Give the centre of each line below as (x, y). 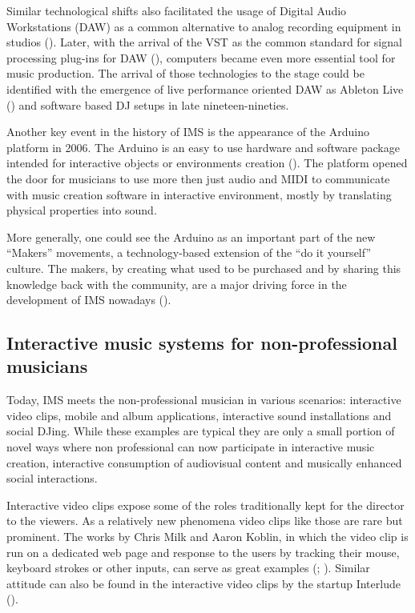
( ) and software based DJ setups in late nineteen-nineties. (148, 104)
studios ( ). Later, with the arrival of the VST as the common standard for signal (204, 42)
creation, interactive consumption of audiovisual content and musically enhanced (204, 462)
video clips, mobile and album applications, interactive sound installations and (199, 415)
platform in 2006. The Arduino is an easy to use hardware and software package (203, 147)
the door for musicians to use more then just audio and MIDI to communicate (198, 178)
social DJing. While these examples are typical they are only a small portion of (201, 431)
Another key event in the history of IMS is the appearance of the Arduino (188, 132)
